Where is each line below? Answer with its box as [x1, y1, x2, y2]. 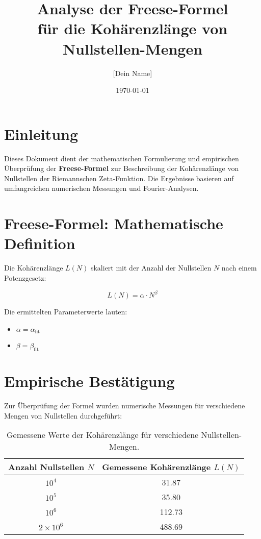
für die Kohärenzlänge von [37, 18, 228, 39]
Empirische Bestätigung [4, 371, 175, 391]
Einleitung [4, 123, 79, 144]
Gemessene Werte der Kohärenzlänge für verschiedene [7, 429, 199, 441]
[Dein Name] [113, 67, 152, 78]
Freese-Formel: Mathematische [4, 213, 223, 234]
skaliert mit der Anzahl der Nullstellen [90, 262, 212, 273]
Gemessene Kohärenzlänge [102, 461, 211, 473]
